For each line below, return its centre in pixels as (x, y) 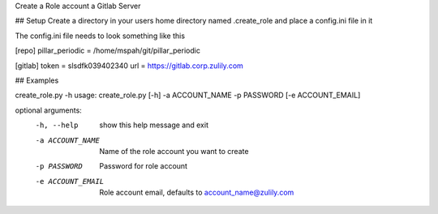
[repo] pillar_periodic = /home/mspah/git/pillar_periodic (107, 51)
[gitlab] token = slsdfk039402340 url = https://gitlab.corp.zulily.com (129, 66)
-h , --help (57, 125)
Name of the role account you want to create (174, 151)
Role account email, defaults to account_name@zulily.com (197, 193)
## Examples (37, 80)
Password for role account (144, 166)
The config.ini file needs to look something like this (100, 36)
